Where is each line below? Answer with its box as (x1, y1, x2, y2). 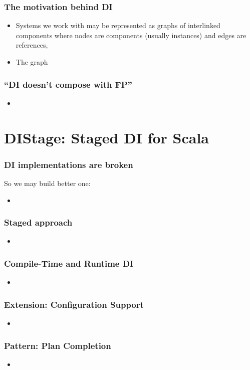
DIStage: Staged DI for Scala (4, 127, 209, 147)
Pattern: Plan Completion (4, 339, 111, 351)
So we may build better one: (4, 178, 91, 188)
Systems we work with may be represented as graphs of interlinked (16, 20, 220, 31)
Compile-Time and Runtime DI (4, 257, 134, 269)
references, (16, 40, 48, 50)
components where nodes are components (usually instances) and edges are (16, 30, 246, 40)
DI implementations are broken (4, 158, 133, 170)
